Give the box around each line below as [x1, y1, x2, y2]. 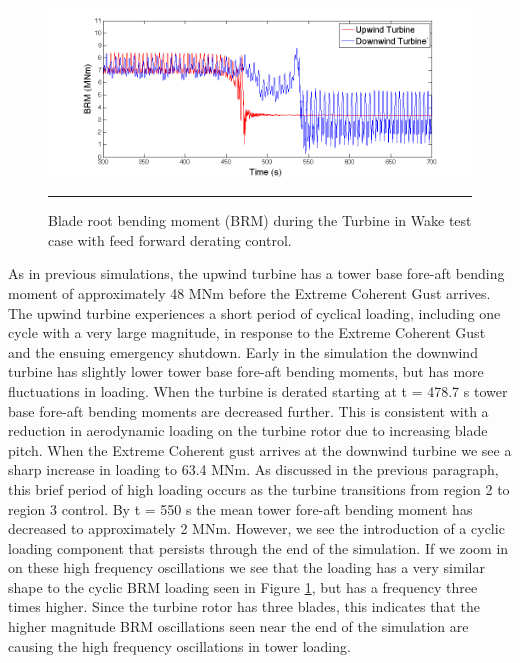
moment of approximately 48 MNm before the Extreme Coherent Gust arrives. [8, 282, 491, 303]
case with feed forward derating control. [48, 229, 292, 250]
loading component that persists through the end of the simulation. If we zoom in [8, 537, 509, 558]
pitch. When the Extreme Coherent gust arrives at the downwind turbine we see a [8, 439, 512, 460]
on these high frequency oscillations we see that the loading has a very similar [8, 557, 485, 578]
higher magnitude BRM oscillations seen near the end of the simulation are [8, 616, 469, 637]
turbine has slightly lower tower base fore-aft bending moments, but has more [8, 361, 484, 382]
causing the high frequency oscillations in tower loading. [8, 635, 351, 656]
